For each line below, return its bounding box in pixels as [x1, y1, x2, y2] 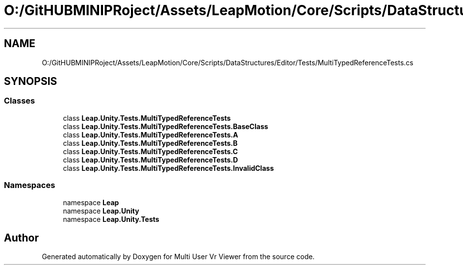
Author [4, 231, 39, 244]
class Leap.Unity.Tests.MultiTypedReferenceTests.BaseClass [63, 122, 268, 131]
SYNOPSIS [4, 75, 57, 88]
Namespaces [4, 180, 55, 190]
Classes [4, 96, 35, 106]
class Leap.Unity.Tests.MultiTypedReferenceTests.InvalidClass [63, 163, 274, 172]
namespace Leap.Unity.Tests [63, 215, 159, 223]
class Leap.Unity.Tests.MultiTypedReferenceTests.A [63, 130, 238, 139]
